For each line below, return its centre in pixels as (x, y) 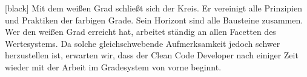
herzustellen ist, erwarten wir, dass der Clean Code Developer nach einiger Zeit (152, 55)
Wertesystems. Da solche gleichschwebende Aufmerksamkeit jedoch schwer (143, 43)
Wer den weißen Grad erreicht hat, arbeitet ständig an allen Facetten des (140, 32)
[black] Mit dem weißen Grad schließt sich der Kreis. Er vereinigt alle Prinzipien (153, 8)
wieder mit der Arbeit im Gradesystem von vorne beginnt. (113, 66)
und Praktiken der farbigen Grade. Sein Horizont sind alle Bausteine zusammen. (154, 20)
